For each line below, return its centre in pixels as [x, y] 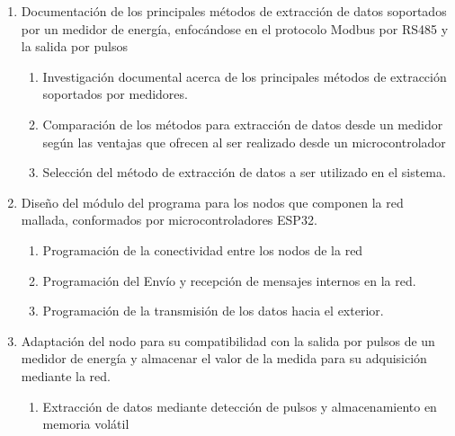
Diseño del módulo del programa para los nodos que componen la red [212, 202]
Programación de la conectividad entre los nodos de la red [203, 249]
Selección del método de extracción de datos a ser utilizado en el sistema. [244, 172]
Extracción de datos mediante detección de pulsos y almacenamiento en [240, 406]
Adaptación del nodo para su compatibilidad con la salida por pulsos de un [228, 340]
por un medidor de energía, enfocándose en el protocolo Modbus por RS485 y [235, 28]
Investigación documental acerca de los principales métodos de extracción [245, 76]
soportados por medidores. [115, 94]
